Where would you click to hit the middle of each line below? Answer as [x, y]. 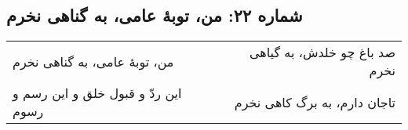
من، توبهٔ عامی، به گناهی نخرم [93, 61]
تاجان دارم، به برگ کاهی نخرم [315, 102]
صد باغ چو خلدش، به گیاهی [322, 52]
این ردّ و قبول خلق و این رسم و [97, 93]
